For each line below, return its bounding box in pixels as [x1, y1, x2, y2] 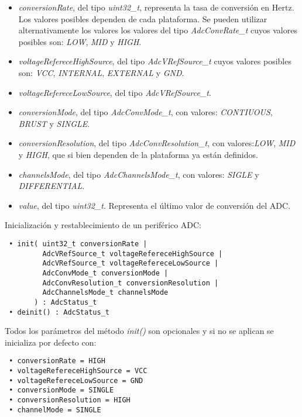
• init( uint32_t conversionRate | [9, 239, 147, 248]
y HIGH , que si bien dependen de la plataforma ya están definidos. [18, 148, 258, 160]
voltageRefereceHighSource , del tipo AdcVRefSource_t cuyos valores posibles [18, 55, 291, 67]
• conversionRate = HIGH [9, 357, 105, 366]
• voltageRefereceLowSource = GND [9, 376, 143, 385]
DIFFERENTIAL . [18, 180, 85, 192]
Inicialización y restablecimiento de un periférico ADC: [5, 219, 201, 231]
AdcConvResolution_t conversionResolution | [42, 278, 219, 287]
